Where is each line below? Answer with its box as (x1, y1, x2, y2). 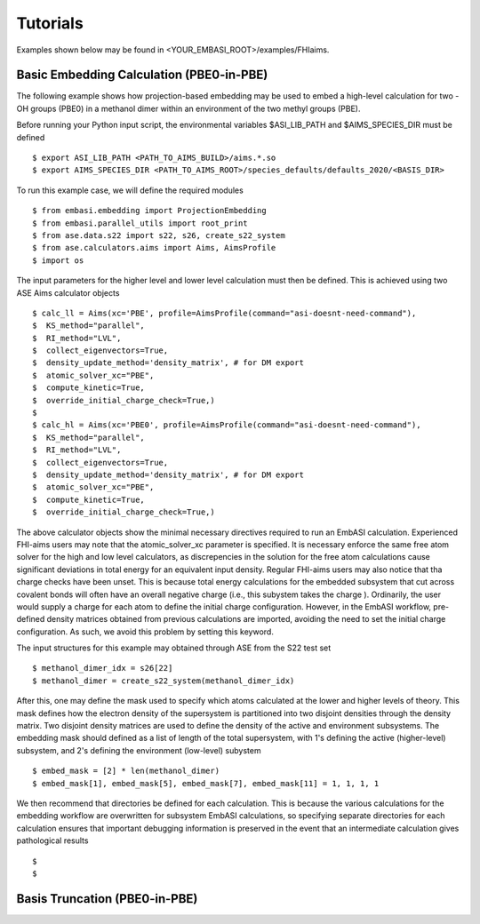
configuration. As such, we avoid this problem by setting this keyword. (16, 626, 275, 637)
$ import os (32, 255, 84, 266)
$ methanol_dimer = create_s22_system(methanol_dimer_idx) (32, 675, 295, 686)
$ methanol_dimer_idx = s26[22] (32, 663, 173, 673)
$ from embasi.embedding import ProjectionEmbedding (32, 205, 267, 216)
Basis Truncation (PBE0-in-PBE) (16, 891, 198, 906)
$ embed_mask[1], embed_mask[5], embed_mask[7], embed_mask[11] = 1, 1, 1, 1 (32, 778, 380, 788)
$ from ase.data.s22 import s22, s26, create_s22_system (32, 230, 286, 240)
